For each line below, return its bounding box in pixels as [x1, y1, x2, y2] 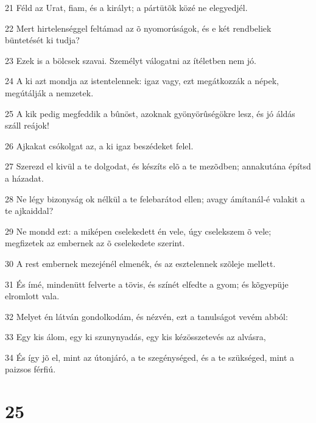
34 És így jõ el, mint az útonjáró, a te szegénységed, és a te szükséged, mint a [5, 350, 295, 363]
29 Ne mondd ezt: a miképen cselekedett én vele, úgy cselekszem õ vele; [5, 224, 272, 237]
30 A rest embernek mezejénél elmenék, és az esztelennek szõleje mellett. [5, 257, 276, 269]
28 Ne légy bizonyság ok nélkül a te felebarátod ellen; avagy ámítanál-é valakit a [5, 192, 305, 205]
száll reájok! [5, 119, 49, 132]
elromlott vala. [5, 290, 60, 302]
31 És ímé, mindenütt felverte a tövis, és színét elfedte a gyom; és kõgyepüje [5, 277, 289, 290]
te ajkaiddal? [5, 204, 54, 217]
